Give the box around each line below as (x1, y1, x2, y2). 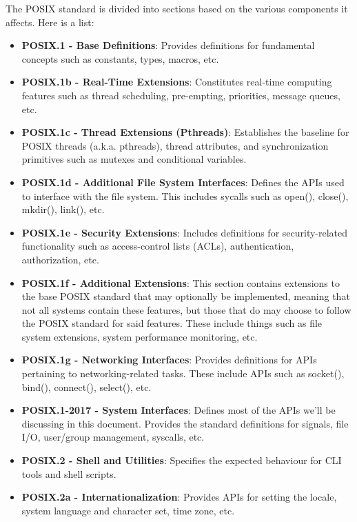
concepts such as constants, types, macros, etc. (21, 51, 219, 66)
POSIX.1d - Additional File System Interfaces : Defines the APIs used (21, 174, 345, 189)
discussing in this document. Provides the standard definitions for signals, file (21, 416, 349, 430)
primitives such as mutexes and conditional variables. (21, 152, 247, 166)
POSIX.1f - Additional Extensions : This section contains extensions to (21, 275, 340, 290)
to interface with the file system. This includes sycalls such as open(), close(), (21, 188, 349, 203)
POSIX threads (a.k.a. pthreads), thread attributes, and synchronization (21, 138, 329, 152)
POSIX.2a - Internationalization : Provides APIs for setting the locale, (21, 490, 337, 504)
